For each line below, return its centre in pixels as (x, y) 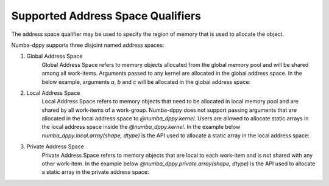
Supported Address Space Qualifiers (106, 16)
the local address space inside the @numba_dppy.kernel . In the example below (141, 127)
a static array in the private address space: (95, 172)
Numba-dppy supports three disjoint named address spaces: (88, 45)
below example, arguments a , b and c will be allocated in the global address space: (146, 81)
